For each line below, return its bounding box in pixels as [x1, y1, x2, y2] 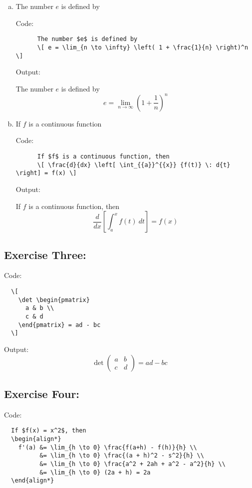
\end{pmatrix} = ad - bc [18, 321, 101, 328]
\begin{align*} [11, 435, 61, 442]
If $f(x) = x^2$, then [11, 427, 86, 434]
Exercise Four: [4, 385, 80, 401]
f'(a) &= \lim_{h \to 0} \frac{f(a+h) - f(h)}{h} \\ [18, 443, 197, 451]
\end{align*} [11, 477, 54, 484]
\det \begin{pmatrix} [18, 296, 90, 303]
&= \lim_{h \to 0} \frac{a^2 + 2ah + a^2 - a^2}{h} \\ [39, 460, 226, 467]
